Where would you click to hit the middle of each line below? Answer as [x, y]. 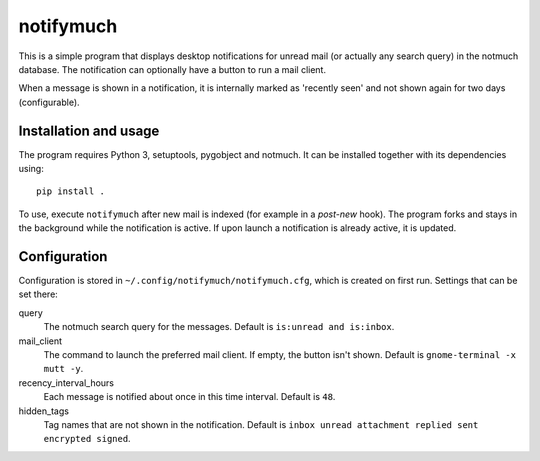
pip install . [70, 191]
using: [31, 169]
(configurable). [49, 102]
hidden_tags [44, 411]
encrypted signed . [87, 439]
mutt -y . [63, 369]
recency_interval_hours [66, 382]
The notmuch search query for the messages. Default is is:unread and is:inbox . [219, 327]
